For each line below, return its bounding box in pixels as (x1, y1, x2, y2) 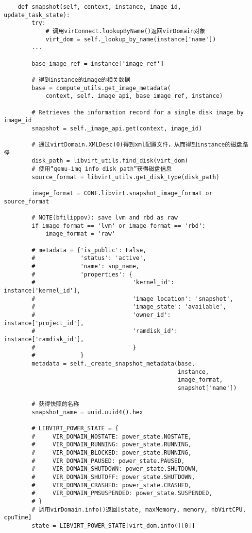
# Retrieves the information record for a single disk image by (32, 109, 244, 116)
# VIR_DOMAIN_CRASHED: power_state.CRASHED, (32, 481, 192, 489)
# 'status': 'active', (32, 255, 147, 262)
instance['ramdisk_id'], (4, 335, 84, 343)
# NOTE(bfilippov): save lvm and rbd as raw (32, 214, 178, 221)
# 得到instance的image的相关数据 (32, 76, 130, 83)
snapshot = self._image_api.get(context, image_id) (32, 125, 202, 132)
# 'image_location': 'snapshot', (32, 295, 234, 302)
